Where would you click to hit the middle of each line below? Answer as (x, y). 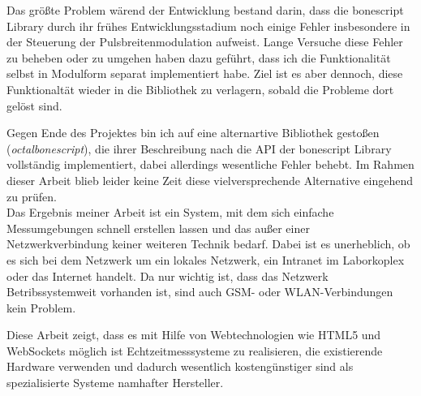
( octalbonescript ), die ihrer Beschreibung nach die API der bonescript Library (199, 148)
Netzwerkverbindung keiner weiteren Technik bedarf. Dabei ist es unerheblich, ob (208, 244)
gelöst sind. (34, 105)
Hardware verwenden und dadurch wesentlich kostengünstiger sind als (180, 366)
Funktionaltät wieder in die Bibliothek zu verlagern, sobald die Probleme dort (200, 89)
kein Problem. (41, 307)
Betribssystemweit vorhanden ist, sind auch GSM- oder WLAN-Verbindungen (200, 292)
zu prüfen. (32, 196)
